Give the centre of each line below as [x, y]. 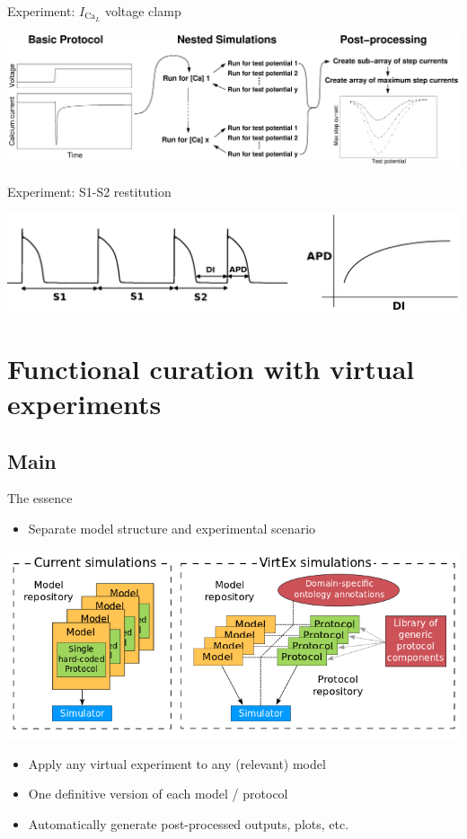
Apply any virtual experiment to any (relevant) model [177, 763]
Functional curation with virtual [211, 368]
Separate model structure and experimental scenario [172, 528]
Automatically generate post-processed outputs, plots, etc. [189, 823]
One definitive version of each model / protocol [158, 794]
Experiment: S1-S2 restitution [89, 191]
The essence [40, 498]
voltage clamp [143, 11]
